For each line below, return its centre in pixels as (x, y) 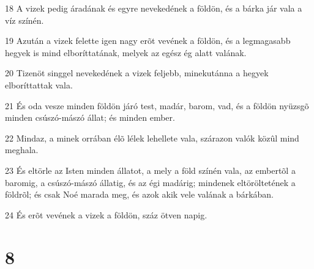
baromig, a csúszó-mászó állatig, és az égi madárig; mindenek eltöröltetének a (150, 182)
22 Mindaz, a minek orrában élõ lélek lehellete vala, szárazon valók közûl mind (152, 138)
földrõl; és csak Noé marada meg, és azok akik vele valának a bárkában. (139, 194)
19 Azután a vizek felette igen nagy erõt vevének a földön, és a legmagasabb (148, 41)
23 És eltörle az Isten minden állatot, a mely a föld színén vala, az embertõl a (150, 170)
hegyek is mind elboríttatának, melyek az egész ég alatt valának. (126, 52)
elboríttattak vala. (39, 84)
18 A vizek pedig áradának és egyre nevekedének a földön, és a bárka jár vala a (154, 8)
